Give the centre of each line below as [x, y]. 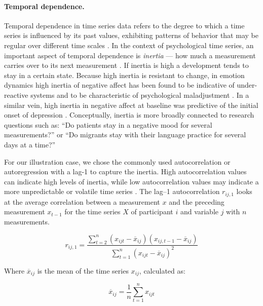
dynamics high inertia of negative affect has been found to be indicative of [119, 85]
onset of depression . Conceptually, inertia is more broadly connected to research [129, 115]
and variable [199, 212]
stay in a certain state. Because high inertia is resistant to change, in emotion [124, 75]
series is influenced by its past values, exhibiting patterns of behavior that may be [131, 35]
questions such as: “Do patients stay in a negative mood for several [108, 124]
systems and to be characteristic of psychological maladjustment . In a [140, 94]
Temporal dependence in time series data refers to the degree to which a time [124, 25]
